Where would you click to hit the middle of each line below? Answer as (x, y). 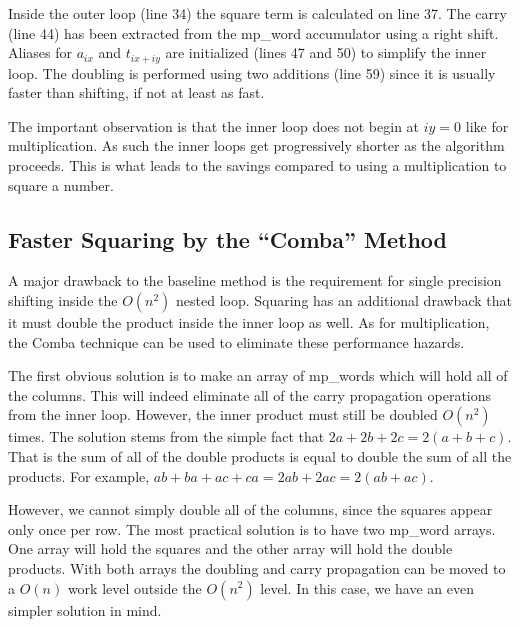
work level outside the (134, 587)
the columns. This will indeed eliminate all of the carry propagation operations (250, 394)
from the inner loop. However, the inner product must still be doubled (223, 414)
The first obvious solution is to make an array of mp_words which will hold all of (258, 375)
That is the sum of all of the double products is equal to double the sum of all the (260, 455)
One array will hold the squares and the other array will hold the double (230, 548)
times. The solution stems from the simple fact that (166, 436)
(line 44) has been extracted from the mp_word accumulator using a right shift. (253, 32)
